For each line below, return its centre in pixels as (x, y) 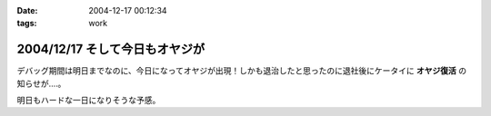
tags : (27, 24)
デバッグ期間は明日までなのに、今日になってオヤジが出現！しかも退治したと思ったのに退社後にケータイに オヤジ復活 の (242, 71)
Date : (27, 10)
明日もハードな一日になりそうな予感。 (89, 101)
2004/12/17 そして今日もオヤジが (110, 49)
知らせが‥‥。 (41, 83)
